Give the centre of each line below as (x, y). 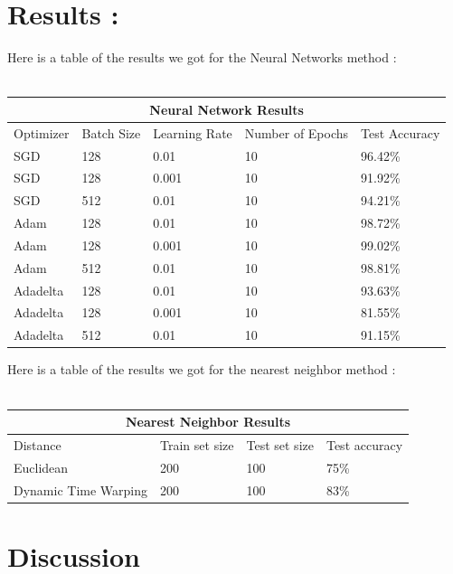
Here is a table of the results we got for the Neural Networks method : (202, 57)
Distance (38, 444)
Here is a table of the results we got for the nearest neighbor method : (202, 369)
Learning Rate (193, 132)
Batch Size (111, 132)
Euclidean (41, 467)
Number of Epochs (297, 132)
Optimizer (42, 132)
